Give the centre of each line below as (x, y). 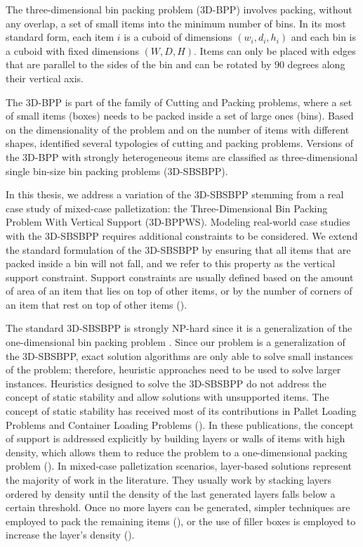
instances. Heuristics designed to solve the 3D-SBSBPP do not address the (166, 383)
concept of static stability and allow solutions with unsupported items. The (167, 397)
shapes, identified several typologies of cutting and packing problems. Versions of (179, 143)
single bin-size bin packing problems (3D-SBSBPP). (117, 170)
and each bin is (323, 37)
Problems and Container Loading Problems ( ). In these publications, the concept (180, 424)
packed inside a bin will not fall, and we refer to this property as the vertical (171, 263)
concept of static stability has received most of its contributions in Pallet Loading (181, 411)
